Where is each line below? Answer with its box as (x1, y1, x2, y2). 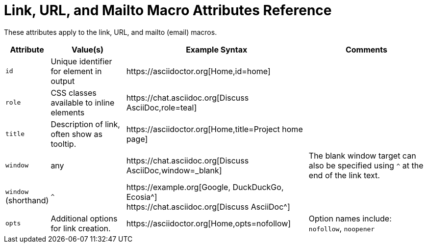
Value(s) (71, 44, 104, 55)
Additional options (50, 213, 118, 223)
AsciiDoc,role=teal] (126, 102, 197, 112)
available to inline (50, 97, 115, 108)
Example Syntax (186, 44, 248, 55)
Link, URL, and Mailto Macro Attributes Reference (4, 2, 332, 19)
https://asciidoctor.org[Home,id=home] (126, 66, 271, 76)
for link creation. (50, 223, 111, 233)
